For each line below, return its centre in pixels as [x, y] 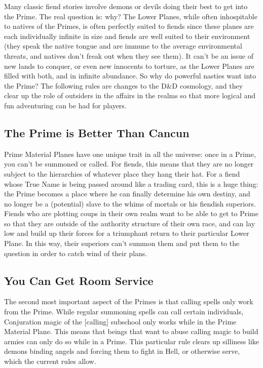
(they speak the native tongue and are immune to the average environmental [123, 46]
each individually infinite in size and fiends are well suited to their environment [127, 36]
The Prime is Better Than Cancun [97, 132]
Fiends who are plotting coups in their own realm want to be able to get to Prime [131, 213]
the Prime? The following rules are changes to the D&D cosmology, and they [124, 85]
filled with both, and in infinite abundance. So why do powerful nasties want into [130, 76]
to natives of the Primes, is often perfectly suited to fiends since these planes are [129, 26]
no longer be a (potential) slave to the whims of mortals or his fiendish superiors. [130, 203]
